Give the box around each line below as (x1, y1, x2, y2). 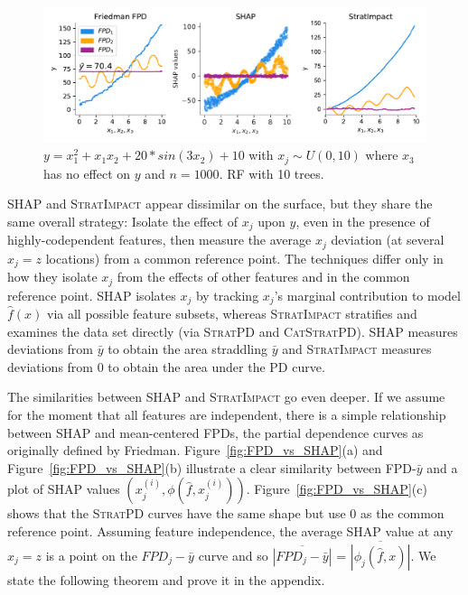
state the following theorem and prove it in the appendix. (7, 570, 325, 589)
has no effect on (43, 163, 131, 182)
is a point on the (45, 545, 137, 564)
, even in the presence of (295, 211, 430, 230)
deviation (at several (331, 230, 445, 249)
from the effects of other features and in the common (117, 267, 410, 286)
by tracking (195, 285, 259, 304)
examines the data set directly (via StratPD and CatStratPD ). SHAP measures (7, 321, 458, 340)
